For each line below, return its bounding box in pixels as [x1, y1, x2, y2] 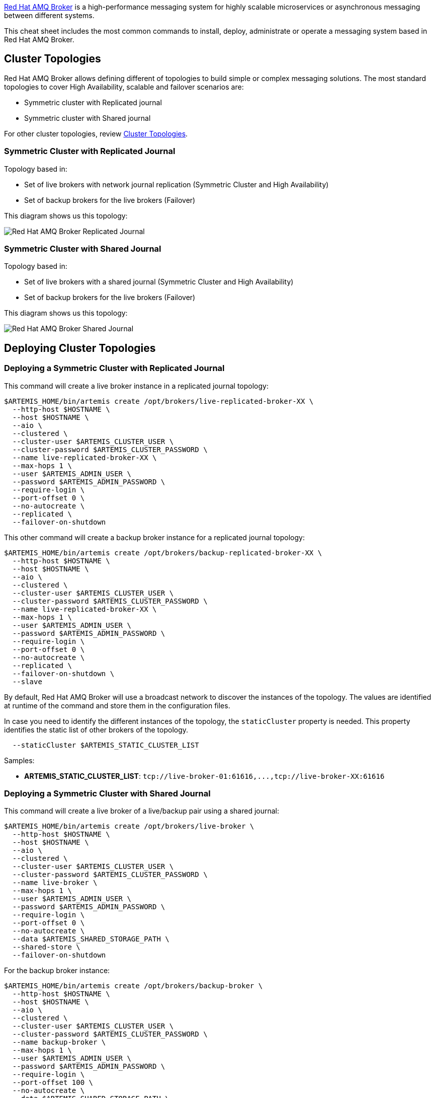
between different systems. [4, 11, 95, 20]
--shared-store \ [12, 943, 80, 951]
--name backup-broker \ [12, 1038, 106, 1047]
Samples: [4, 756, 35, 765]
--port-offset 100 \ [12, 1078, 94, 1087]
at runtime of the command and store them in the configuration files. [4, 701, 230, 710]
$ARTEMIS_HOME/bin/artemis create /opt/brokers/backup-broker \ [4, 982, 263, 990]
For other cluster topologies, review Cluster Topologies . [4, 129, 188, 138]
